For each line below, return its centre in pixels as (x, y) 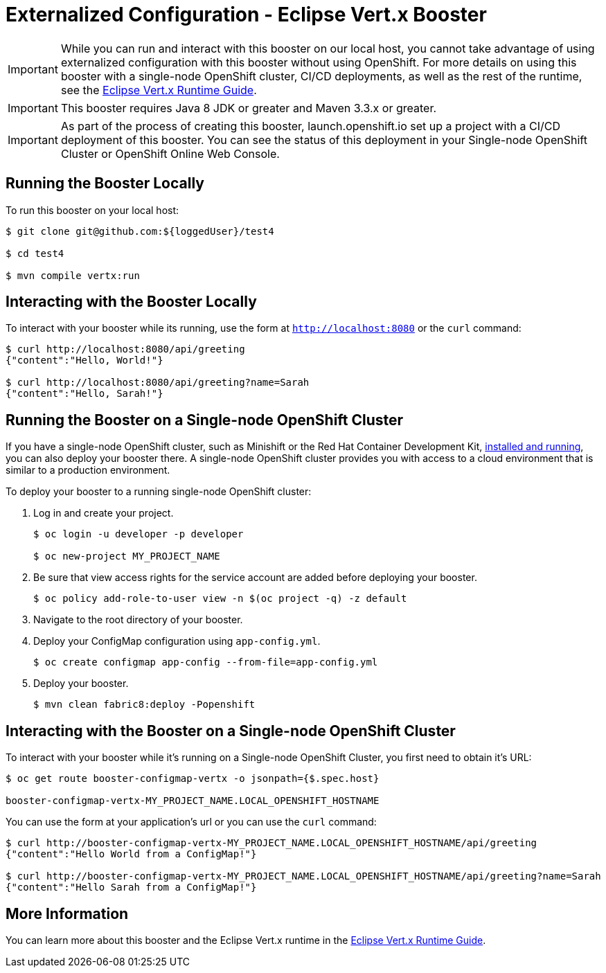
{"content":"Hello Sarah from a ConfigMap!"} (131, 887)
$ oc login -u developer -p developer (139, 534)
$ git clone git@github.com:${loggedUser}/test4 (140, 231)
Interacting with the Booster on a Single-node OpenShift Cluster (231, 731)
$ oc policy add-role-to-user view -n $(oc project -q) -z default (220, 599)
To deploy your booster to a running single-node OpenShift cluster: (159, 492)
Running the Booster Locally (105, 184)
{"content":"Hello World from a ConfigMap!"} (131, 854)
